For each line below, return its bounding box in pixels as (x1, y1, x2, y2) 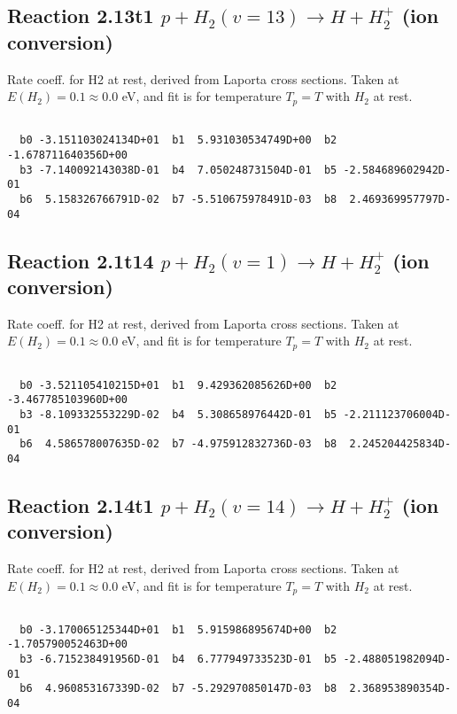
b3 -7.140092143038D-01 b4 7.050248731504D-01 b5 (19, 163, 337, 176)
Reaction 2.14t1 (7, 491, 154, 518)
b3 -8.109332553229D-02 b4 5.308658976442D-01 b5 (19, 407, 337, 421)
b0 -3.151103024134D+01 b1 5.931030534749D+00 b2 (19, 134, 337, 147)
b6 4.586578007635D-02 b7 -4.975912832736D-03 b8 (19, 438, 337, 451)
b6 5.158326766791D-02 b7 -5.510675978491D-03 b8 (19, 192, 337, 206)
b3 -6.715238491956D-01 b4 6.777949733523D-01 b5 (19, 653, 337, 666)
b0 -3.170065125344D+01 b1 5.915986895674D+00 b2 (19, 623, 337, 636)
